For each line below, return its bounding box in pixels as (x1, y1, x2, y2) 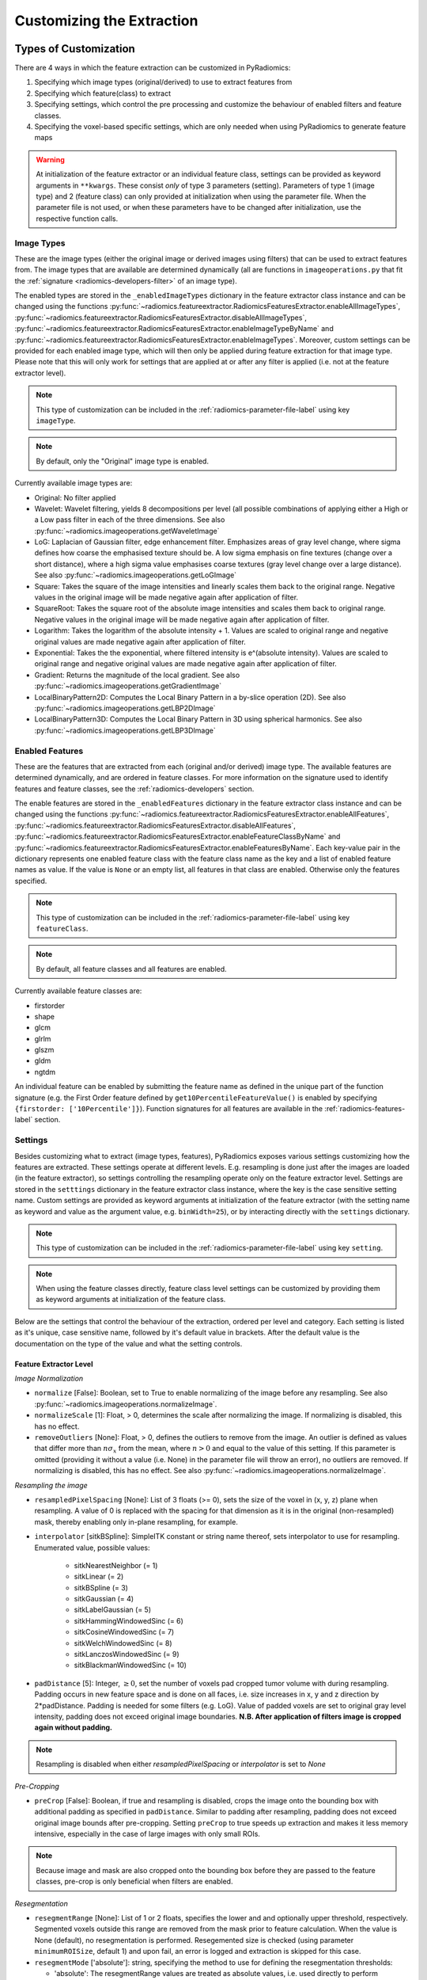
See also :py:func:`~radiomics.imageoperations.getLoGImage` (34, 570, 237, 580)
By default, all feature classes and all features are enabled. (36, 964, 227, 973)
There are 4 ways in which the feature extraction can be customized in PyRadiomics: (14, 63, 291, 73)
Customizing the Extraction (14, 12, 198, 29)
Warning (36, 154, 65, 164)
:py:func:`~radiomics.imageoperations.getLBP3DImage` (34, 725, 217, 735)
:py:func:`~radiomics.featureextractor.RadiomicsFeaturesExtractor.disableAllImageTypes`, (14, 313, 308, 322)
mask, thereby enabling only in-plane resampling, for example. (34, 1517, 239, 1526)
